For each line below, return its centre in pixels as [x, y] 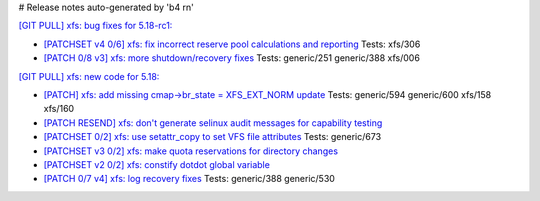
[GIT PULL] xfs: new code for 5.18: [89, 76]
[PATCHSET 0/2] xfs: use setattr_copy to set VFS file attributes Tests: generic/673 [212, 137]
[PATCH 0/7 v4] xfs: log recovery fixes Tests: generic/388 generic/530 [189, 179]
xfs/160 [59, 109]
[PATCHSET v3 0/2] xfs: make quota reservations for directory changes [191, 151]
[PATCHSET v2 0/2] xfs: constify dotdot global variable [156, 164]
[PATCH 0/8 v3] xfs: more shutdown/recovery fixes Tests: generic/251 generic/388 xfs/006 [231, 58]
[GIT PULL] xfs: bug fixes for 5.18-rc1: [95, 26]
